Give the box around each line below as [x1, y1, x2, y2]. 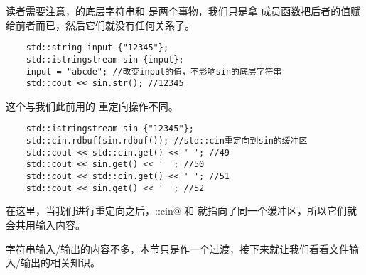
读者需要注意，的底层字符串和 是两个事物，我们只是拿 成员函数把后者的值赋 [6, 4, 361, 18]
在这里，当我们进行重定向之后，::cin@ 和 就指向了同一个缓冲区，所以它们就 [6, 203, 357, 218]
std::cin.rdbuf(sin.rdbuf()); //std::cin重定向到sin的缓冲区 [26, 136, 308, 146]
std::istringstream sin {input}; [26, 54, 184, 65]
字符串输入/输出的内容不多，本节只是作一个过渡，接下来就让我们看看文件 [6, 241, 349, 256]
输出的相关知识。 [20, 255, 100, 270]
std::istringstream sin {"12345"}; [26, 124, 194, 134]
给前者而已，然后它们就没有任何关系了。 [6, 17, 195, 32]
